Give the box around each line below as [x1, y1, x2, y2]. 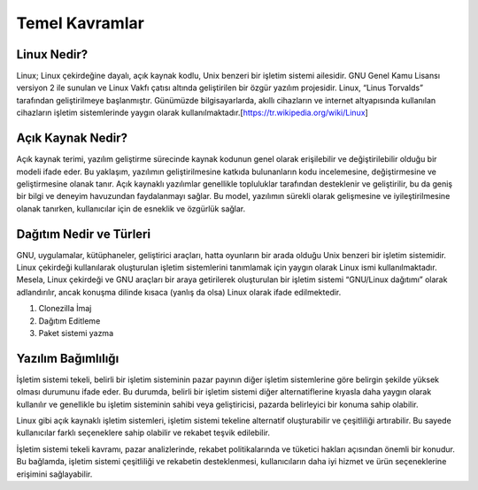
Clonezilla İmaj [38, 303, 92, 314]
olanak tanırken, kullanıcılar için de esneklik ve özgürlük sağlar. [16, 203, 246, 214]
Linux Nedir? [16, 47, 89, 62]
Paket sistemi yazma [38, 327, 114, 338]
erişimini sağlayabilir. [16, 469, 93, 479]
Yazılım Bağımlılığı [16, 350, 119, 366]
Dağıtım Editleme [38, 315, 101, 326]
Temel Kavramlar [16, 13, 145, 33]
